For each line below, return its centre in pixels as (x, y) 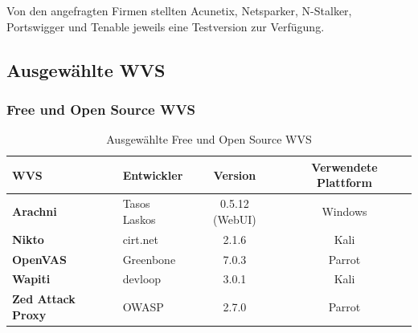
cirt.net (141, 239)
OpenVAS (39, 259)
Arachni (35, 211)
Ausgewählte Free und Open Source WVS (209, 139)
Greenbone (149, 259)
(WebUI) (235, 219)
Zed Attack (44, 299)
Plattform (344, 183)
